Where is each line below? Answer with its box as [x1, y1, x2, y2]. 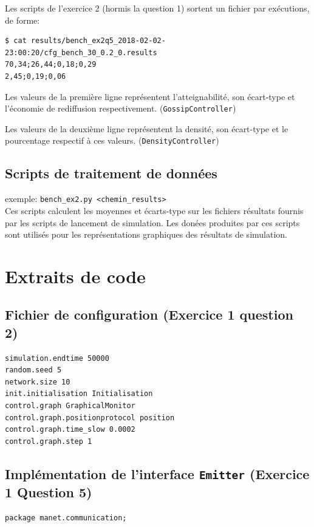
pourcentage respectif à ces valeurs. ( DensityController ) [5, 134, 219, 147]
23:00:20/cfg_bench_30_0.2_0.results [5, 48, 157, 57]
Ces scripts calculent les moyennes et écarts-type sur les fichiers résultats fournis [5, 204, 304, 217]
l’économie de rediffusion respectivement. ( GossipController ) [5, 102, 236, 115]
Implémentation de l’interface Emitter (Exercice [5, 464, 310, 483]
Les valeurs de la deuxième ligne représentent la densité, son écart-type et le [5, 122, 288, 135]
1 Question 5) [5, 482, 92, 501]
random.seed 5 [5, 366, 62, 375]
